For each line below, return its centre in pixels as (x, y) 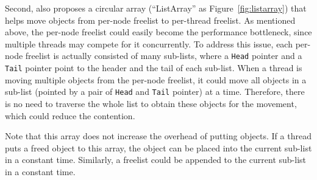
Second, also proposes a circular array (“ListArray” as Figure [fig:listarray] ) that (156, 8)
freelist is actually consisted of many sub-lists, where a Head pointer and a (164, 56)
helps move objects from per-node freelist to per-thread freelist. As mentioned (150, 20)
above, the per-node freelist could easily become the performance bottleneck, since (158, 32)
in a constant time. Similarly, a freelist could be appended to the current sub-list (155, 160)
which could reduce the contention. (70, 115)
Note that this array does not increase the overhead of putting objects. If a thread (158, 136)
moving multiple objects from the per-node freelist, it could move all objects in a (156, 79)
